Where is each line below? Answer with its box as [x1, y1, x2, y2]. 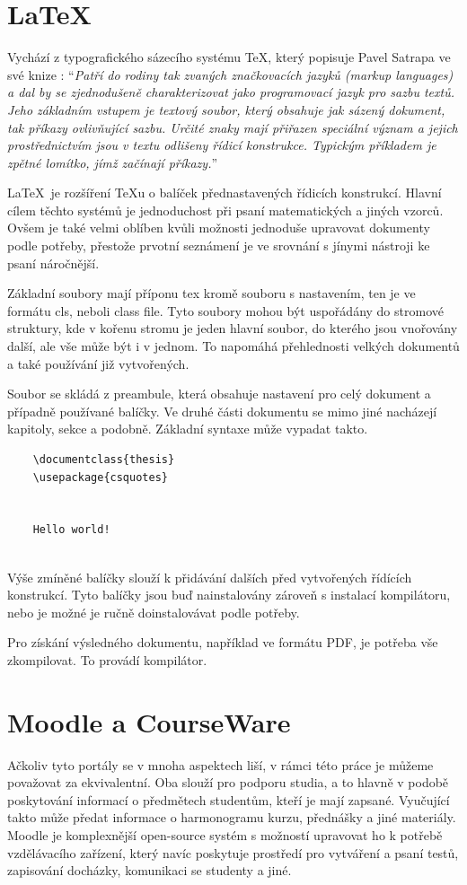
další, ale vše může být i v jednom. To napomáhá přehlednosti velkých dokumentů [7, 337, 460, 355]
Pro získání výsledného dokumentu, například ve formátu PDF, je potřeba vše [7, 633, 438, 652]
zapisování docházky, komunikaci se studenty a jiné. [7, 861, 292, 880]
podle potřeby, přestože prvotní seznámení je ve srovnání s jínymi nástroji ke [7, 236, 430, 255]
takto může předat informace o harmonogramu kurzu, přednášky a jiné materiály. [7, 808, 456, 827]
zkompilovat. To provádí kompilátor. [7, 650, 207, 669]
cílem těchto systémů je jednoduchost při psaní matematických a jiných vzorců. [7, 200, 444, 219]
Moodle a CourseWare [7, 703, 291, 740]
